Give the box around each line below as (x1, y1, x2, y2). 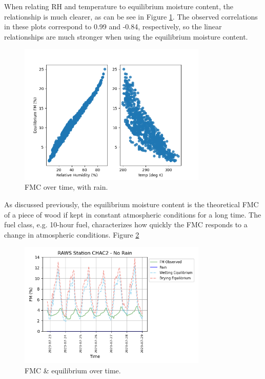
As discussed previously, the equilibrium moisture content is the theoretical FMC (4, 198, 259, 209)
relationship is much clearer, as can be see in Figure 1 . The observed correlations (4, 11, 258, 22)
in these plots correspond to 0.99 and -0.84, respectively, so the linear (4, 21, 222, 32)
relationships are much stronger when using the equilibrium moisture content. (4, 31, 248, 42)
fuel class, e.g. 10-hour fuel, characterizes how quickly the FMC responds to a (4, 219, 248, 230)
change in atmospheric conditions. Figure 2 (4, 229, 139, 240)
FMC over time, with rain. (25, 182, 108, 192)
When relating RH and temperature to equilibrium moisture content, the (4, 1, 233, 11)
